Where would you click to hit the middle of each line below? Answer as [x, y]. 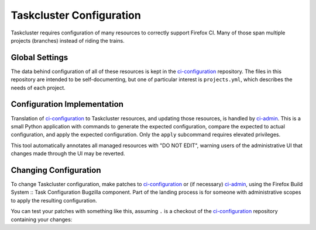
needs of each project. [38, 88]
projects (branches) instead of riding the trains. [68, 40]
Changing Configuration [56, 170]
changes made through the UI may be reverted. [68, 154]
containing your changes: [42, 219]
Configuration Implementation [67, 104]
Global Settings [39, 57]
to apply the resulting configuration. [54, 200]
